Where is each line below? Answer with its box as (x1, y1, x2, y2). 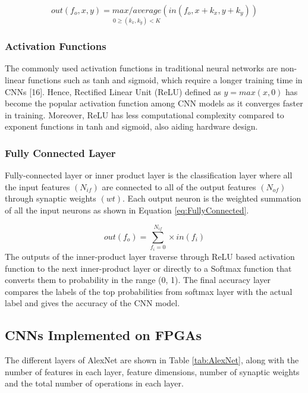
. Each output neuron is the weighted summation (122, 192, 301, 205)
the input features (5, 180, 70, 193)
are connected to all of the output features (102, 180, 256, 193)
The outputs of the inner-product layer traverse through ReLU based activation (5, 250, 295, 262)
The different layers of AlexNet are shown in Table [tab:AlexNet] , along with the (5, 354, 299, 366)
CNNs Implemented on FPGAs (5, 326, 202, 344)
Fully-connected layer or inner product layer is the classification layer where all (5, 169, 293, 181)
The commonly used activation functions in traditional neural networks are (5, 62, 278, 74)
